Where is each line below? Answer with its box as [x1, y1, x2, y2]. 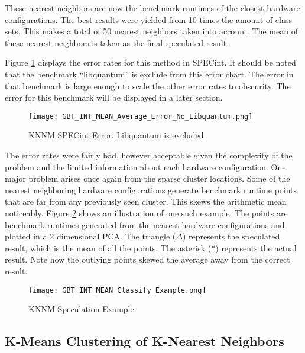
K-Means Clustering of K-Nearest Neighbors [5, 332, 284, 350]
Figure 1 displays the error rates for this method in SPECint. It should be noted [5, 56, 296, 69]
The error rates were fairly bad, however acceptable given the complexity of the [5, 149, 293, 161]
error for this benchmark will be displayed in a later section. [5, 91, 223, 103]
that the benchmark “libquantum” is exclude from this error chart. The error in [5, 67, 294, 80]
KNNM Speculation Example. [28, 303, 137, 315]
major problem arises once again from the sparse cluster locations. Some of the [5, 172, 290, 184]
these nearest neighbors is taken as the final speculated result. [5, 36, 229, 48]
